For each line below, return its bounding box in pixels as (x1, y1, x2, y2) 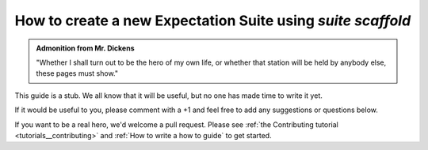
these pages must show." (36, 69, 119, 78)
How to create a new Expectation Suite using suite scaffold (14, 12, 411, 29)
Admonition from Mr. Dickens (36, 43, 135, 53)
